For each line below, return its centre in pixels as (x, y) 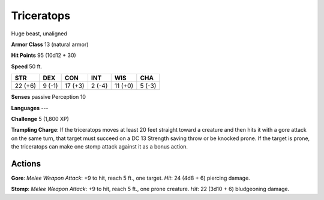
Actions (26, 164)
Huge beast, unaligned (39, 34)
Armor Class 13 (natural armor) (50, 44)
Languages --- (30, 108)
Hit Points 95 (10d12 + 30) (43, 55)
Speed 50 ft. (26, 66)
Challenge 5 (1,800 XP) (40, 119)
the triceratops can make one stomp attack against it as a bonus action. (100, 147)
